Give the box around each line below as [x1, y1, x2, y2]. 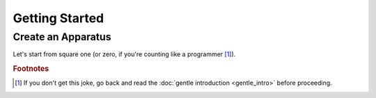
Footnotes [13, 64, 49, 74]
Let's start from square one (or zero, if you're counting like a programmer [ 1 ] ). [13, 50, 236, 58]
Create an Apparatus [13, 31, 111, 43]
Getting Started [13, 10, 104, 26]
